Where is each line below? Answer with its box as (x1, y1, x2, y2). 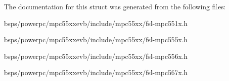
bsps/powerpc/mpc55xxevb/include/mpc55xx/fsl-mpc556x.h (4, 51, 188, 61)
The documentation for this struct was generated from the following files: (4, 1, 226, 11)
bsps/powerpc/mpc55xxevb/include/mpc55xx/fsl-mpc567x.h (4, 67, 188, 78)
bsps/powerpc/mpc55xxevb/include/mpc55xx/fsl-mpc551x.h (4, 18, 188, 28)
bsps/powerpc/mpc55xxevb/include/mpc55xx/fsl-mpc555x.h (4, 34, 188, 45)
